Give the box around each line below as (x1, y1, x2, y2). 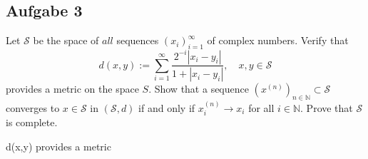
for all (248, 100, 275, 115)
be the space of (33, 33, 99, 48)
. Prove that (300, 100, 353, 115)
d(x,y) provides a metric (6, 139, 111, 153)
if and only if (138, 100, 195, 115)
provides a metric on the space (6, 81, 139, 96)
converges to (6, 100, 60, 115)
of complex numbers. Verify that (207, 33, 349, 48)
